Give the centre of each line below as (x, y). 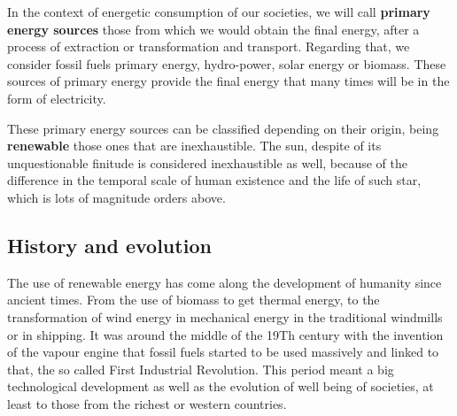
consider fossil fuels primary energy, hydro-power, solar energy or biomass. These (227, 63)
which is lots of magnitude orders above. (116, 197)
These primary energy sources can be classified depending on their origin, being (223, 128)
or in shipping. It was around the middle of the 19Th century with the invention (225, 334)
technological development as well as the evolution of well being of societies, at (221, 386)
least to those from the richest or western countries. (147, 403)
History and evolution (109, 245)
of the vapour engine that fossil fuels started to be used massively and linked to (223, 352)
